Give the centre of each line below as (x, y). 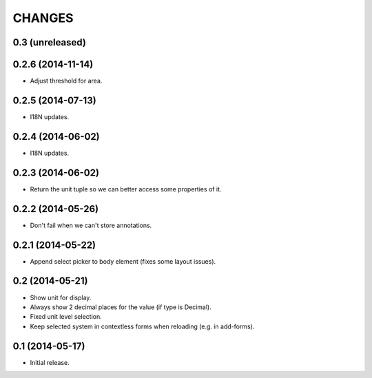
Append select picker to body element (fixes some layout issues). (123, 261)
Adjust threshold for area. (66, 81)
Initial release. (50, 362)
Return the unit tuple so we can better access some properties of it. (126, 189)
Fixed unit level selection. (66, 317)
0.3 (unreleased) (49, 42)
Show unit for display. (61, 297)
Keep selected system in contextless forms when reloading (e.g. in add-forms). (142, 326)
